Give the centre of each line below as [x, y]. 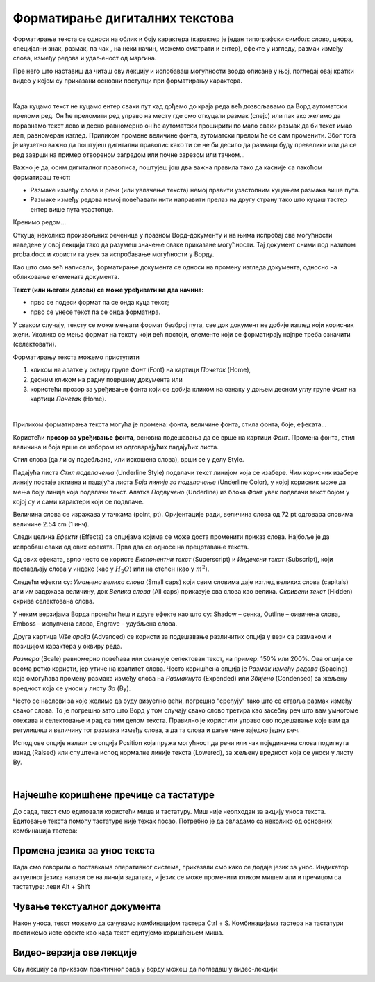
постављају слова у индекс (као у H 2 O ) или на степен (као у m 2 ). [111, 569]
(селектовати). [35, 344]
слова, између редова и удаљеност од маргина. [85, 58]
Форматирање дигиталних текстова [124, 18]
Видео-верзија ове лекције [75, 952]
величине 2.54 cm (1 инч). [51, 524]
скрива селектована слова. [53, 601]
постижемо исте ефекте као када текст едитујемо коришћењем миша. [118, 933]
